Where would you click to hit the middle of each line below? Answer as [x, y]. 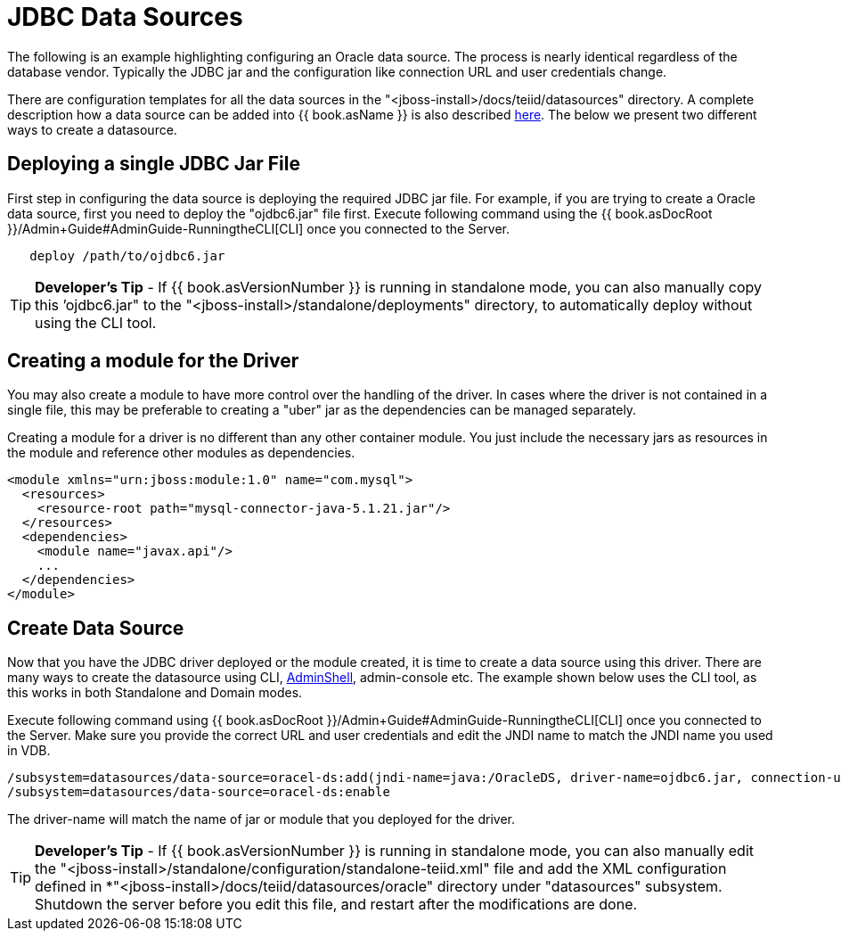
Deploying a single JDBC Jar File [154, 164]
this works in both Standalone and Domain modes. [155, 693]
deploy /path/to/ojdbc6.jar [127, 255]
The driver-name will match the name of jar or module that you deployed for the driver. [261, 819]
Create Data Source [96, 628]
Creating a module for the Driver [153, 361]
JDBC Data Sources [125, 17]
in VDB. [29, 751]
